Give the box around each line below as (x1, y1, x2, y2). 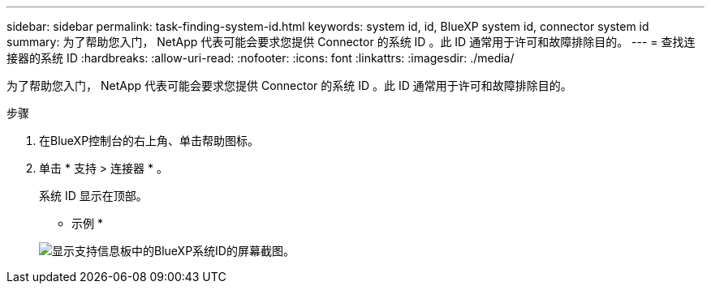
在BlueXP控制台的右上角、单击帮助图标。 (39, 134, 260, 147)
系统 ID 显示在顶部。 (39, 189, 148, 203)
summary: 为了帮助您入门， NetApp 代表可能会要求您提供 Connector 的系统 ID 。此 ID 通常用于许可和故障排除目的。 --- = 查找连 (6, 35, 696, 49)
